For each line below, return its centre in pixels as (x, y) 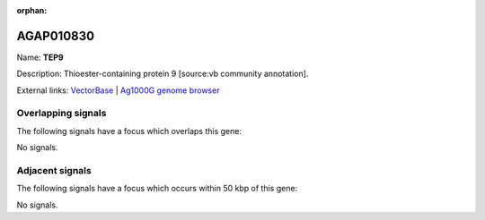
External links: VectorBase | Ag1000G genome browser (118, 90)
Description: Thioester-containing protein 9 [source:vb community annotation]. (163, 74)
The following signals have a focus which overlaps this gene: (129, 131)
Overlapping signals (62, 114)
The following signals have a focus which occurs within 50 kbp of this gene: (157, 189)
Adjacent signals (54, 170)
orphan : (32, 10)
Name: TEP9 (40, 57)
